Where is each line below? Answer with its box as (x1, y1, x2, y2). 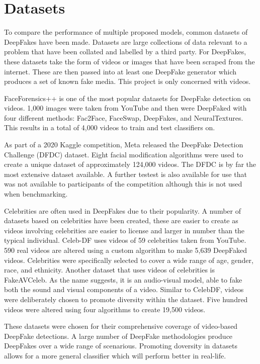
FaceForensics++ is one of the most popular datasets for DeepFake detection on (4, 93, 251, 103)
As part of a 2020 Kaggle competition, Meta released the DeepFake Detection (4, 139, 243, 150)
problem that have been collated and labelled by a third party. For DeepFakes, (4, 46, 246, 57)
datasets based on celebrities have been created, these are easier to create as (4, 215, 238, 226)
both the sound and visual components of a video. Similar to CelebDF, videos (4, 284, 244, 295)
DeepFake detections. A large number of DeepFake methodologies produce (4, 330, 233, 341)
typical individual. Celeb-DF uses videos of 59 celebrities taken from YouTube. (4, 235, 246, 245)
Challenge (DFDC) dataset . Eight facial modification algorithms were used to (4, 149, 243, 159)
